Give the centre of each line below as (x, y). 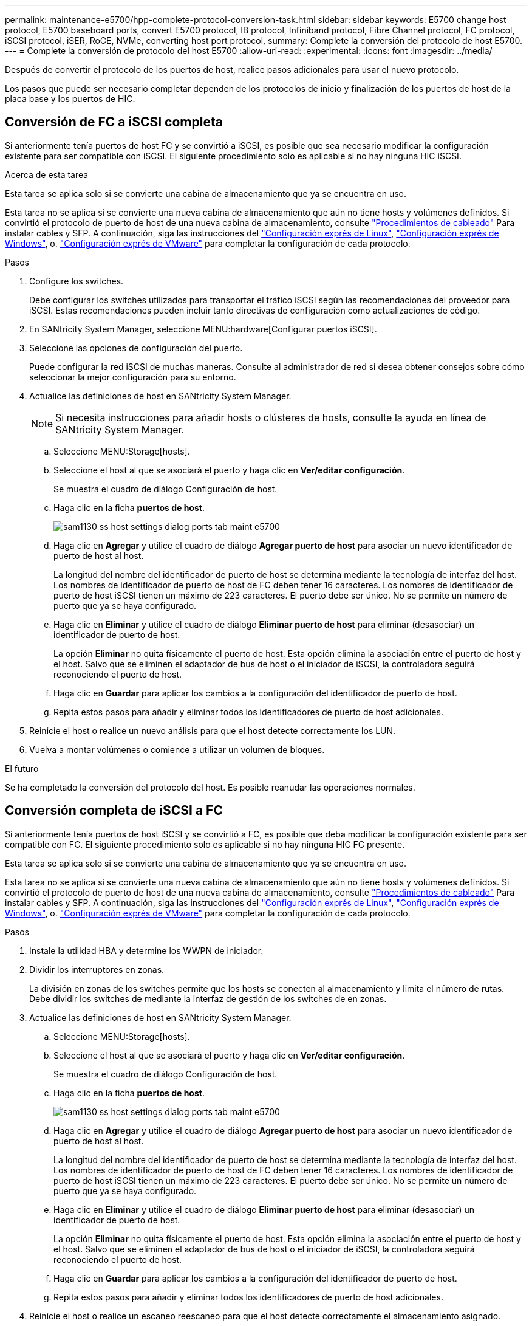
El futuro (22, 768)
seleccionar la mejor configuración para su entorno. (133, 377)
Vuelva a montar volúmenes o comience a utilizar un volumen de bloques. (177, 749)
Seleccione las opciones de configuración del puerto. (136, 348)
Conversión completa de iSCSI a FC (114, 811)
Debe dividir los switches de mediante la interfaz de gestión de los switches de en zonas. (208, 998)
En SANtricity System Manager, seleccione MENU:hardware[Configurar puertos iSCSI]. (203, 329)
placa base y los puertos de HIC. (70, 99)
